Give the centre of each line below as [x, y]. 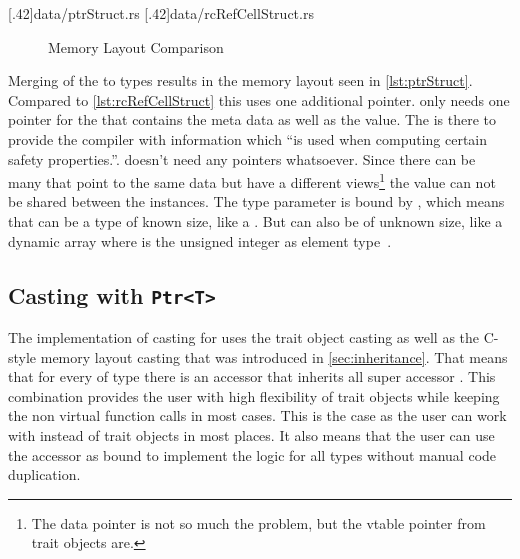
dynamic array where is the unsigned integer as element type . [200, 240]
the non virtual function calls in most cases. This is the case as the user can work [257, 415]
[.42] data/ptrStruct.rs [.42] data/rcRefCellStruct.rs [161, 13]
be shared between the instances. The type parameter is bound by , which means [256, 201]
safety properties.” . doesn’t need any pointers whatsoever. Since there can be [242, 158]
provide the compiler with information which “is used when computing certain [248, 138]
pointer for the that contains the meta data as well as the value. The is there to [252, 119]
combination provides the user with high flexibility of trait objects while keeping [254, 395]
